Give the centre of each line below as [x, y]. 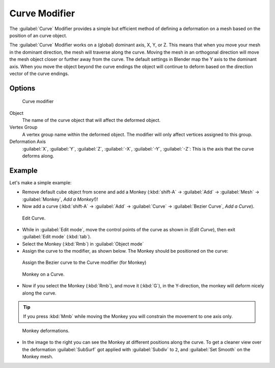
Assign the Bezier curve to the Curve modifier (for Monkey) [84, 262]
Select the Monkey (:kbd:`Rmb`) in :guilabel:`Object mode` [83, 244]
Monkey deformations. [46, 330]
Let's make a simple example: [40, 182]
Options [22, 88]
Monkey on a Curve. [43, 274]
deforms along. [38, 156]
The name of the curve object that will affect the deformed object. [91, 120]
